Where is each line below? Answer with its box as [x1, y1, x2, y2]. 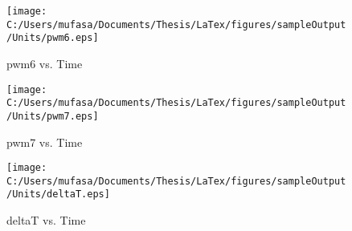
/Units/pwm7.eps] [6, 110, 99, 122]
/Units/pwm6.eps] [6, 32, 99, 44]
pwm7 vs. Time [6, 133, 83, 150]
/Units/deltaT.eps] [6, 188, 110, 201]
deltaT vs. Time [6, 212, 86, 229]
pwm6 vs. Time [6, 55, 83, 71]
